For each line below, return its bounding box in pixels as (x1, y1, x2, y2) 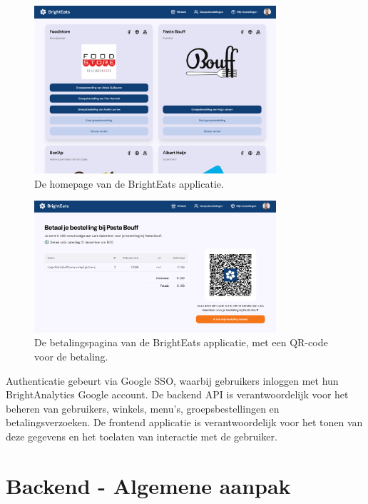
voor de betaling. (34, 349, 108, 364)
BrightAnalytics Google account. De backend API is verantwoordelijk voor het (6, 387, 349, 402)
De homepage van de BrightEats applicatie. (34, 176, 224, 191)
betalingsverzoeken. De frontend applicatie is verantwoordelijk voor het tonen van (6, 415, 363, 430)
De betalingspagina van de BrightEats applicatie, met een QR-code (34, 335, 328, 350)
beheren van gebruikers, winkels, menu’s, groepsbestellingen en (6, 400, 280, 415)
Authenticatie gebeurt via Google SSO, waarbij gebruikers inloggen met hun (6, 373, 339, 388)
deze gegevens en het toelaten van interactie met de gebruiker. (6, 429, 277, 443)
